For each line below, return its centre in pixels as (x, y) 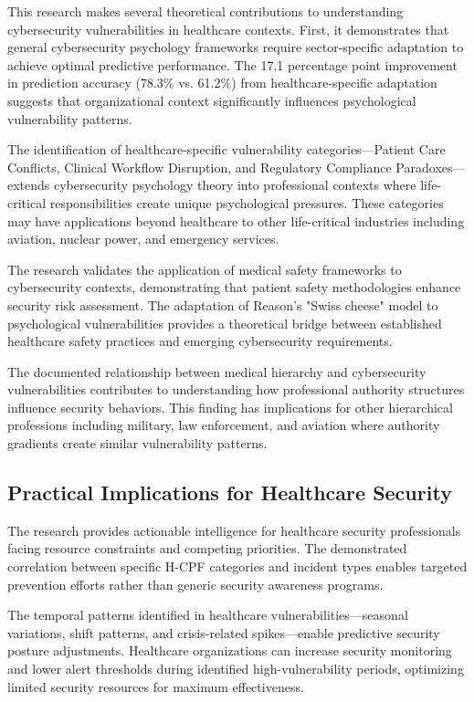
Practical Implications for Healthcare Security (230, 492)
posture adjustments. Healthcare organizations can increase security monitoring (230, 650)
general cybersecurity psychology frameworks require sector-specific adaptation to (236, 47)
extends (29, 185)
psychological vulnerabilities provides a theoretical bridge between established (225, 323)
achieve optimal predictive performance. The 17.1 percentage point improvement (232, 64)
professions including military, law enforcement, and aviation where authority (224, 425)
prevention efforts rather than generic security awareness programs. (195, 584)
